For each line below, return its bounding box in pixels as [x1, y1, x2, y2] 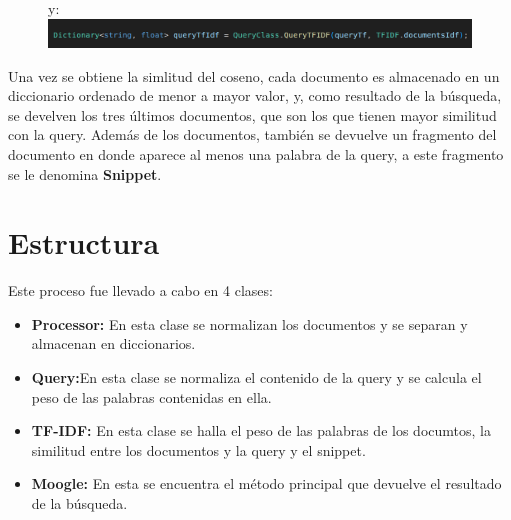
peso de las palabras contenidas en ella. [31, 386, 272, 407]
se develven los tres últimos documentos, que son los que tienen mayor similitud [8, 104, 497, 125]
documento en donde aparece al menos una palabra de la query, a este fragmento [8, 143, 504, 164]
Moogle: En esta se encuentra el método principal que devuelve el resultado [31, 473, 502, 494]
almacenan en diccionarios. [31, 333, 196, 354]
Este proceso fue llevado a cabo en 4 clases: [8, 280, 273, 301]
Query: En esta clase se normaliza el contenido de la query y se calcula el [31, 367, 482, 388]
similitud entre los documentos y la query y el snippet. [31, 439, 366, 460]
